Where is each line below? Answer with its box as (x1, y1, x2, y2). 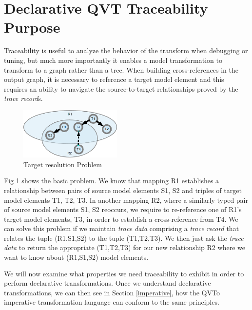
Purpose (4, 17, 60, 37)
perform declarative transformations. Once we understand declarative (4, 278, 211, 288)
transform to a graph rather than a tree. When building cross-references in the (4, 64, 238, 75)
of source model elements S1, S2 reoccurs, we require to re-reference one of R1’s (4, 204, 242, 214)
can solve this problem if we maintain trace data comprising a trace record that (4, 223, 239, 233)
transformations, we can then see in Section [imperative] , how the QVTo (4, 287, 220, 297)
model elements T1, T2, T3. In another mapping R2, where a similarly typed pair (4, 194, 248, 205)
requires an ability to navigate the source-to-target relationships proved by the (4, 83, 238, 94)
